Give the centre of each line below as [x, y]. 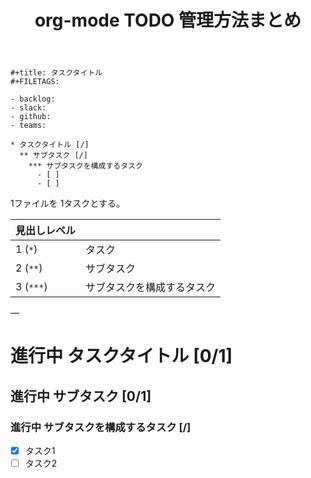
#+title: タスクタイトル [56, 73]
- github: [31, 117]
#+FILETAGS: [35, 82]
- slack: [28, 108]
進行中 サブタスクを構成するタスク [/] [101, 427]
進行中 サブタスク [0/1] [81, 396]
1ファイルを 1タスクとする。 [67, 203]
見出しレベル [46, 231]
